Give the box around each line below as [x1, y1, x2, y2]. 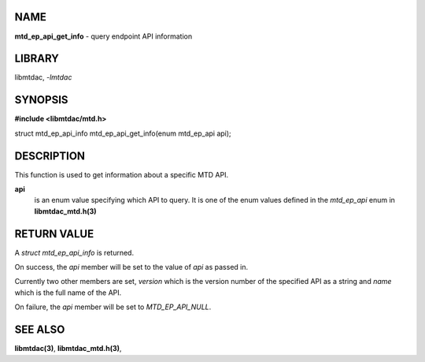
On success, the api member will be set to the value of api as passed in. [14, 263, 249, 272]
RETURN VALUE [14, 227, 94, 241]
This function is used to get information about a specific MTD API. [14, 170, 229, 179]
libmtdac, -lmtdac [14, 73, 72, 82]
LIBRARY [14, 52, 59, 65]
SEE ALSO [14, 323, 65, 337]
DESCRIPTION [14, 149, 86, 162]
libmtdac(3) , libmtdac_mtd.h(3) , [14, 344, 122, 353]
